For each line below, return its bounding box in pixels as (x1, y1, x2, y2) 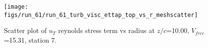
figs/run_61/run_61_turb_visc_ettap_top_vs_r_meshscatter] (4, 11, 198, 18)
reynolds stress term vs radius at (58, 25, 155, 35)
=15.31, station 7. (4, 34, 57, 45)
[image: (4, 3, 29, 10)
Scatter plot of (4, 25, 47, 35)
